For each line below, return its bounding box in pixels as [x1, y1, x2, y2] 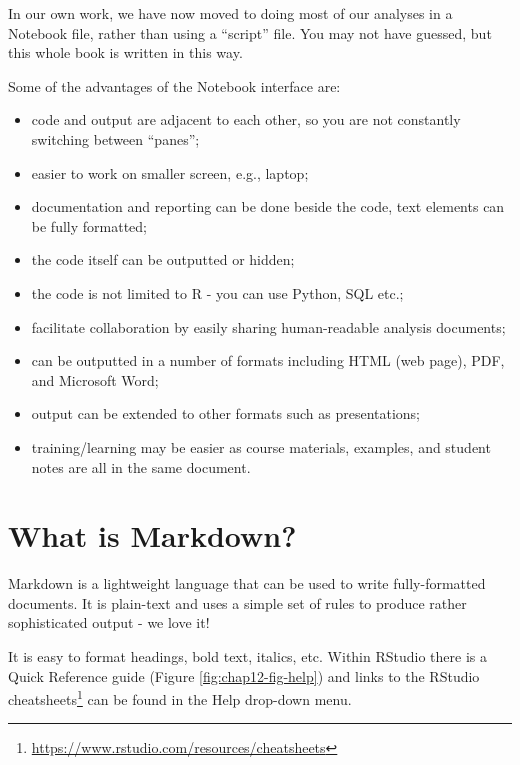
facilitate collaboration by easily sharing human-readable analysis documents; [31, 316, 506, 337]
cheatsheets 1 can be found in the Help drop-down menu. [8, 686, 352, 709]
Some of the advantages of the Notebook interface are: [8, 75, 341, 96]
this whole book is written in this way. [8, 42, 243, 63]
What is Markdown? [8, 515, 297, 556]
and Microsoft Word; [31, 369, 159, 390]
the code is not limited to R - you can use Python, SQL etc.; [31, 282, 404, 303]
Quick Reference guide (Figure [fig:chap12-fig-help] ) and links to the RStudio [8, 665, 480, 686]
